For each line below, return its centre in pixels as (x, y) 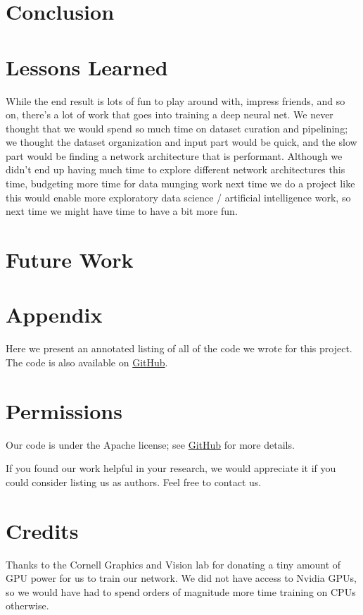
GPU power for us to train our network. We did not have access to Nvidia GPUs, (181, 578)
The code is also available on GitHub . (87, 362)
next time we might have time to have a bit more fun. (122, 211)
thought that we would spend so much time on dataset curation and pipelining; (177, 128)
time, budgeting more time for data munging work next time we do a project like (180, 184)
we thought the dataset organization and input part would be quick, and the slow (181, 142)
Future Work (70, 260)
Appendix (54, 315)
